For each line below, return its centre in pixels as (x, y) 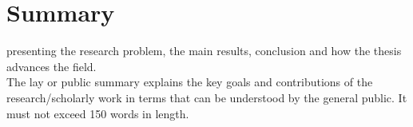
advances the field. (52, 66)
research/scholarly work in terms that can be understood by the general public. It (207, 97)
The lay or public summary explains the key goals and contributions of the (190, 82)
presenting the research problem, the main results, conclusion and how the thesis (204, 51)
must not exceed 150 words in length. (98, 113)
